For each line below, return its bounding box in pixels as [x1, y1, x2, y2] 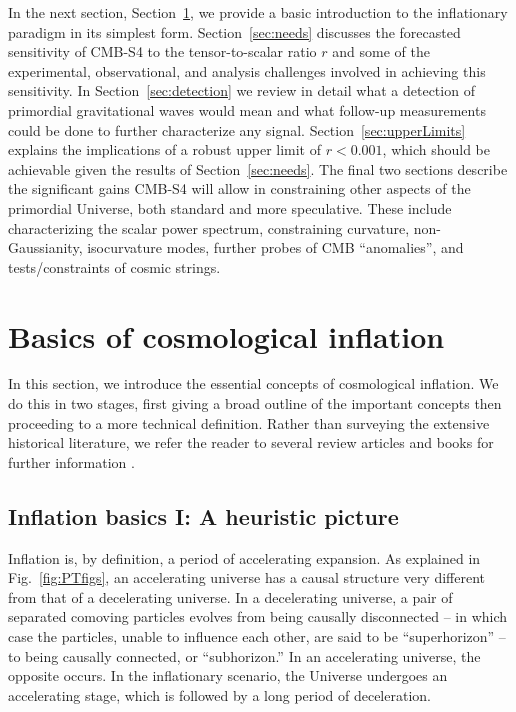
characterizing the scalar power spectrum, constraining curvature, [8, 217, 410, 238]
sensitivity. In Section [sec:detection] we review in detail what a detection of [8, 80, 475, 101]
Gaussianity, [8, 237, 83, 258]
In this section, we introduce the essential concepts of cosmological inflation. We [8, 373, 499, 394]
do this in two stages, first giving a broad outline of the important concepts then [8, 393, 502, 414]
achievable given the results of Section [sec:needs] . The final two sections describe [8, 158, 508, 179]
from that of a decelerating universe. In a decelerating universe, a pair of [8, 586, 453, 607]
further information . [8, 451, 135, 472]
